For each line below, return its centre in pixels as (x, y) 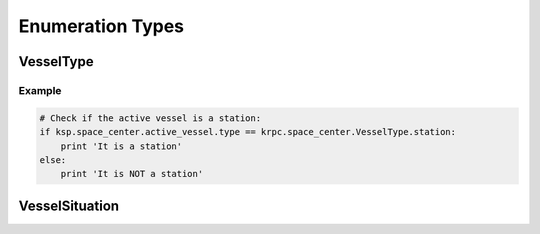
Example (40, 90)
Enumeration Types (101, 26)
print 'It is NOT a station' (132, 174)
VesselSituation (69, 205)
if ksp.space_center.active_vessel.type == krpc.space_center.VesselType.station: (248, 132)
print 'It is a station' (121, 146)
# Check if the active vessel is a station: (150, 118)
